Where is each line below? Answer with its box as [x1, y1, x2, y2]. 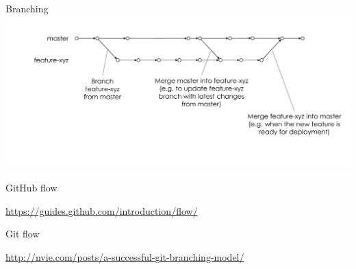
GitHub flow [5, 180, 58, 195]
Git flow [5, 226, 40, 241]
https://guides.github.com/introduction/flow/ [5, 203, 198, 218]
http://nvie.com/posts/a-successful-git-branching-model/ [5, 249, 244, 264]
